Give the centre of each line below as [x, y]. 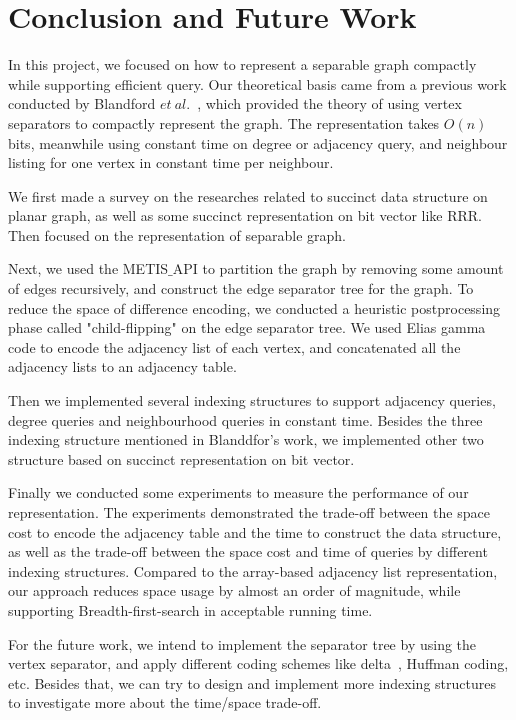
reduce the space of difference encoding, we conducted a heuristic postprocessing [254, 307]
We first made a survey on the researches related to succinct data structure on [248, 195]
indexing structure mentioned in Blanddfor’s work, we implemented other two [246, 439]
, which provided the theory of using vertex [329, 103]
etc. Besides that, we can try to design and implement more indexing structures [252, 682]
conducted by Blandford [82, 103]
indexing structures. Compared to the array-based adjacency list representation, [253, 570]
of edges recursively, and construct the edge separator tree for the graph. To [241, 288]
